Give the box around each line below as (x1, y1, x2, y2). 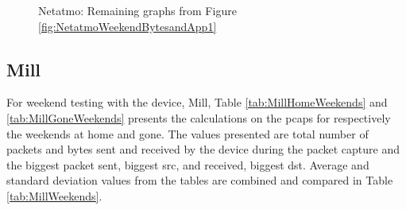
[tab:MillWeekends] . (6, 187, 102, 204)
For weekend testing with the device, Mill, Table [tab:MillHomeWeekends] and (6, 94, 388, 111)
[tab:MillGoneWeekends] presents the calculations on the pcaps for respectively (6, 109, 391, 126)
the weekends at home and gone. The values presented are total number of (6, 125, 369, 142)
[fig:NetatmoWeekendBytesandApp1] (38, 17, 217, 34)
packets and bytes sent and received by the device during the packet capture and (6, 141, 400, 157)
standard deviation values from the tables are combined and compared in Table (6, 172, 393, 189)
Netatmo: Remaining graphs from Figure (38, 2, 237, 18)
